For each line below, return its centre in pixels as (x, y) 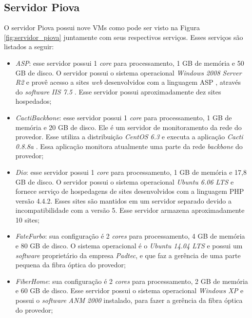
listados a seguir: (29, 47)
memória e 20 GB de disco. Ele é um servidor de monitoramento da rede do (128, 127)
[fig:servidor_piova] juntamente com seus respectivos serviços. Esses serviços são (124, 37)
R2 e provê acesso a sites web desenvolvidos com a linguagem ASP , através (128, 82)
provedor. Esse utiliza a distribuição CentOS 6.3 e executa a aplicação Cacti (129, 137)
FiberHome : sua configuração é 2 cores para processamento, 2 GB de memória (132, 281)
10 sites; (27, 219)
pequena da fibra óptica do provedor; (70, 265)
